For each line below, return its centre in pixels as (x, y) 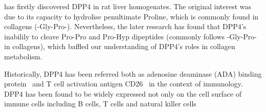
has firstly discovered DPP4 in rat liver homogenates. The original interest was (128, 6)
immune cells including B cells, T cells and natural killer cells (100, 104)
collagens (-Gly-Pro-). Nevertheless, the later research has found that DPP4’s (125, 26)
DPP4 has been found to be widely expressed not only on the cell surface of (123, 93)
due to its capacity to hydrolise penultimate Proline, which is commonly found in (131, 16)
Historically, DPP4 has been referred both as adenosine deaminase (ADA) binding (133, 73)
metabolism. (23, 56)
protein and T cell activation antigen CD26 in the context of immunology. (124, 84)
